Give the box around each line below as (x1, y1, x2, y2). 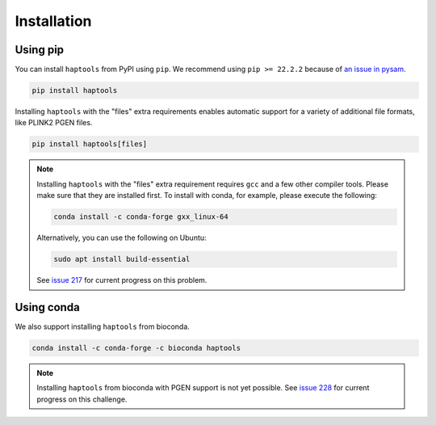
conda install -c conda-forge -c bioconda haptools (31, 343, 241, 352)
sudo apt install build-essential (53, 255, 191, 264)
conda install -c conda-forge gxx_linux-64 (53, 212, 229, 221)
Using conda (15, 300, 80, 314)
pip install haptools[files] (31, 140, 148, 149)
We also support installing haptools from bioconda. (15, 322, 190, 331)
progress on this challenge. (36, 394, 128, 404)
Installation (15, 12, 92, 30)
